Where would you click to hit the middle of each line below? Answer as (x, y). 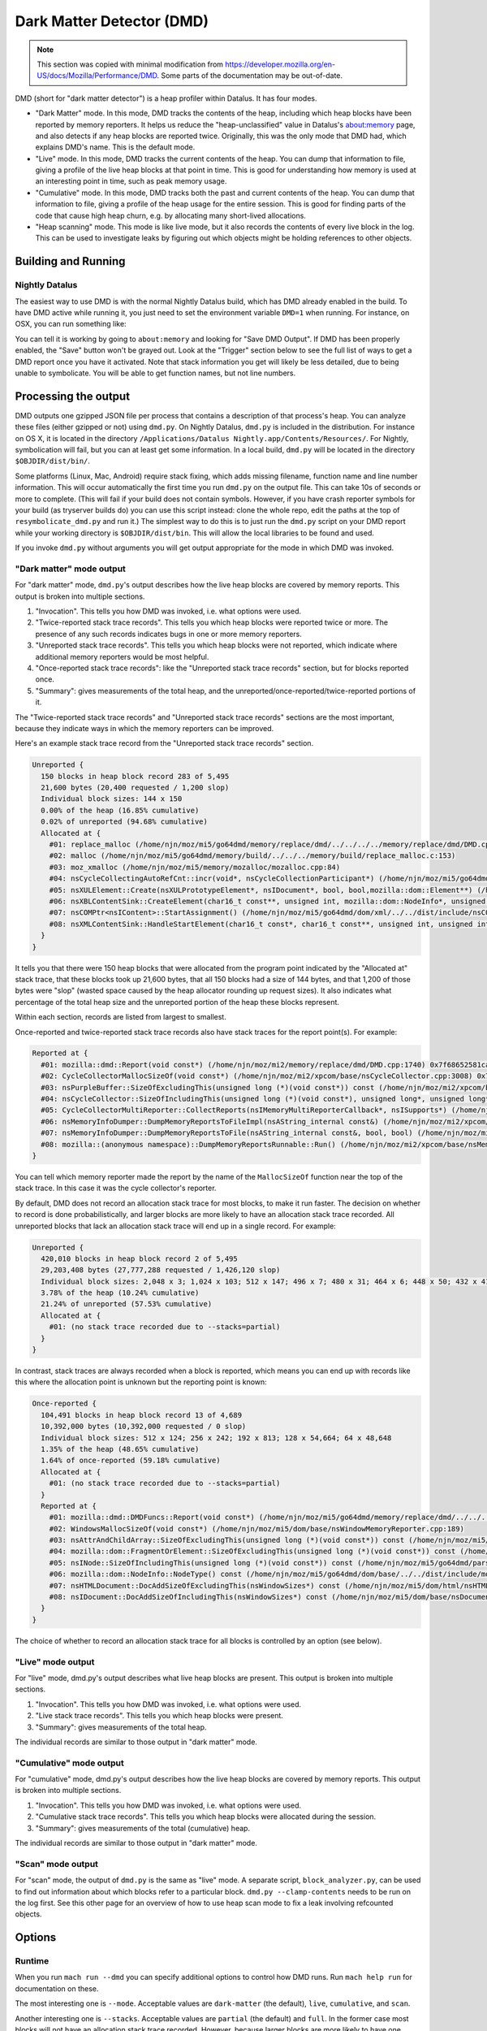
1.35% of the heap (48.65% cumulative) (120, 1449)
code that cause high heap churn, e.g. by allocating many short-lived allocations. (170, 215)
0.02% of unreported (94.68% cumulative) (125, 822)
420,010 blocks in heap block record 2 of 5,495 (140, 1258)
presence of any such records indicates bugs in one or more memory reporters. (168, 634)
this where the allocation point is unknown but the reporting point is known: (141, 1382)
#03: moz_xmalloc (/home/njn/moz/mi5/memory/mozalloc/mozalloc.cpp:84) (195, 867)
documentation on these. (57, 1988)
